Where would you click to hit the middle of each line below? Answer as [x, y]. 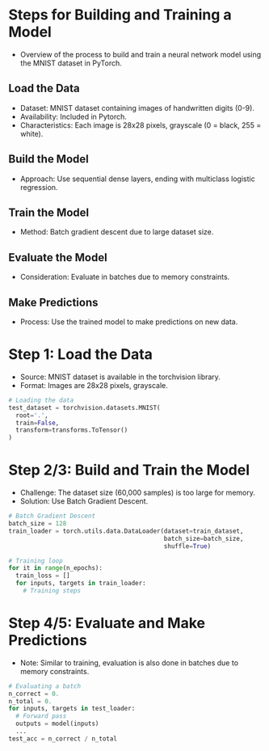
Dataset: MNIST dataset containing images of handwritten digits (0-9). [137, 108]
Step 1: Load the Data [81, 354]
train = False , [38, 423]
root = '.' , [32, 415]
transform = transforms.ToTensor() [72, 430]
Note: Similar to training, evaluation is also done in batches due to [129, 662]
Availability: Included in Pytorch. [73, 116]
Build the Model [48, 159]
